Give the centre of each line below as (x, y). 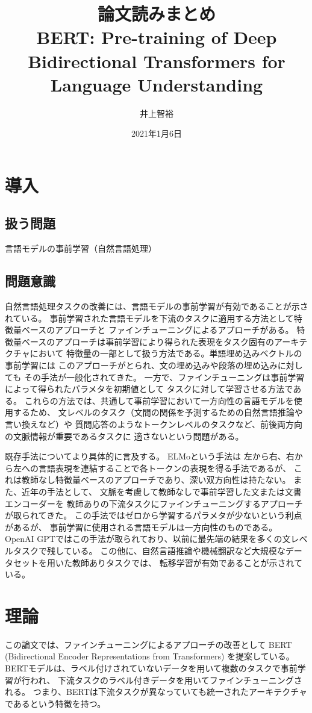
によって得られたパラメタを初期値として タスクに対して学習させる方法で (149, 389)
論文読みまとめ (156, 14)
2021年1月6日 (157, 133)
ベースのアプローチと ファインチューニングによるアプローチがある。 (158, 330)
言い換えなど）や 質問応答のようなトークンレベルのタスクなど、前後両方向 (154, 424)
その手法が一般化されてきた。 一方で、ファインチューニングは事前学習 (164, 377)
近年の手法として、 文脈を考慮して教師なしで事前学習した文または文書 (161, 491)
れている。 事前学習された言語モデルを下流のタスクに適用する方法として (149, 318)
